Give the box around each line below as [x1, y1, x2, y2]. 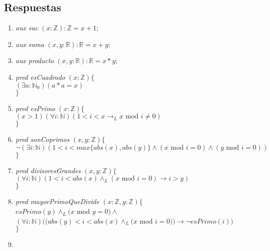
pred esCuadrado [15, 71, 65, 82]
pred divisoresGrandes [15, 165, 81, 175]
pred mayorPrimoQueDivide [15, 196, 99, 206]
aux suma [15, 39, 44, 49]
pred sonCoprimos [15, 134, 70, 144]
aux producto [15, 55, 54, 66]
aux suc [15, 23, 38, 33]
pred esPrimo [15, 103, 55, 113]
